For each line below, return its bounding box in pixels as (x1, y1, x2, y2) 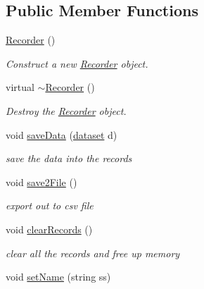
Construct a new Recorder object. (6, 56, 148, 70)
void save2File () (6, 174, 77, 189)
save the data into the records (6, 151, 132, 166)
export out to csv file (6, 198, 94, 213)
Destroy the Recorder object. (6, 103, 127, 118)
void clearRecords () (6, 221, 93, 236)
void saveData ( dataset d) (6, 127, 117, 142)
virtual (6, 80, 34, 94)
